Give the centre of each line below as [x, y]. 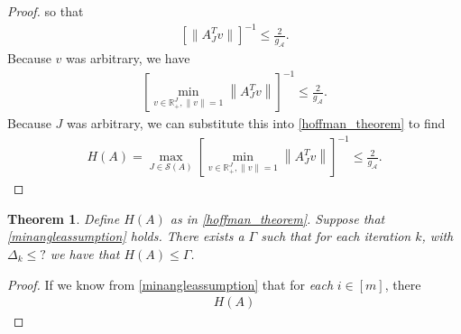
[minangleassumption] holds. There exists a [126, 236]
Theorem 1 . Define [64, 218]
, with [438, 236]
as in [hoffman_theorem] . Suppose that [277, 218]
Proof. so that [46, 11]
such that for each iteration [336, 236]
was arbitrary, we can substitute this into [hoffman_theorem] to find [256, 123]
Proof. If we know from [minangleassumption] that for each [171, 284]
